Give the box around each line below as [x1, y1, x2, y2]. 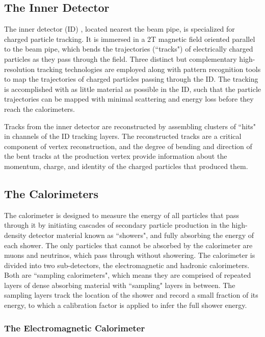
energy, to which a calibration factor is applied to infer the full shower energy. [4, 300, 247, 310]
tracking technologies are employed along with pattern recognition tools [37, 63, 261, 74]
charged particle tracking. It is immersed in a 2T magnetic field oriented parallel [4, 33, 255, 44]
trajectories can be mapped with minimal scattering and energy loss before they [4, 93, 254, 104]
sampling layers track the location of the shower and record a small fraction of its [4, 290, 258, 300]
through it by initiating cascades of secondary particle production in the [4, 220, 229, 230]
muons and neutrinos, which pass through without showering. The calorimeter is [4, 250, 255, 260]
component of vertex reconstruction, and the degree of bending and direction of [4, 140, 252, 151]
